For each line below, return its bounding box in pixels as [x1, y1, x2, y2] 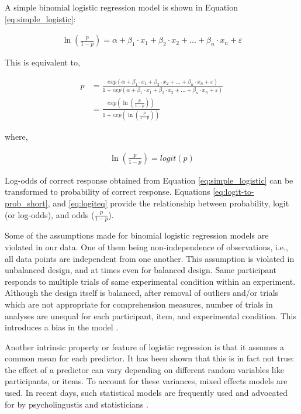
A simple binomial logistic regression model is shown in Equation [5, 1, 238, 13]
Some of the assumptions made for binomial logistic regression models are [5, 229, 269, 241]
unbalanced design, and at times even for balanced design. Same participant [5, 264, 277, 276]
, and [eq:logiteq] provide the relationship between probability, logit [47, 196, 289, 209]
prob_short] [5, 196, 48, 209]
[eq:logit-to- [213, 185, 254, 198]
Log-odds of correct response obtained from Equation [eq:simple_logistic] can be [5, 174, 293, 186]
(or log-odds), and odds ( [5, 208, 95, 220]
